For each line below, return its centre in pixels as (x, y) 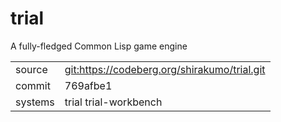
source (31, 69)
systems (35, 102)
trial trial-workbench (113, 102)
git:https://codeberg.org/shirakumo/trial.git (165, 69)
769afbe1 (88, 85)
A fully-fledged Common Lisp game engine (99, 46)
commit (33, 85)
